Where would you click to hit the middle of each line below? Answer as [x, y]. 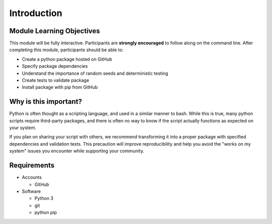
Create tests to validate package [55, 80]
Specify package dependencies [55, 66]
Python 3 [44, 198]
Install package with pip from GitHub [60, 87]
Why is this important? [46, 102]
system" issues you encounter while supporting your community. [77, 151]
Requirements [32, 165]
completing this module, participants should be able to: [66, 50]
